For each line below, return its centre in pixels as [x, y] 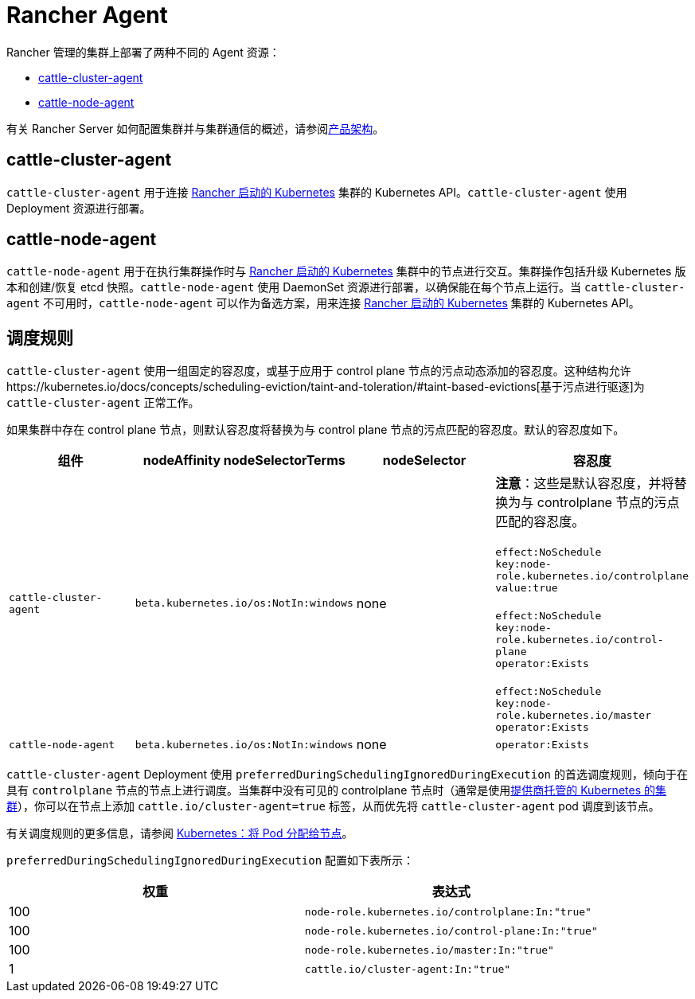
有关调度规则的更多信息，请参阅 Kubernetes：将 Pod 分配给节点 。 [180, 833]
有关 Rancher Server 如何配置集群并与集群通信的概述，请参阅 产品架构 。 [195, 128]
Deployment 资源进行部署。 [79, 208]
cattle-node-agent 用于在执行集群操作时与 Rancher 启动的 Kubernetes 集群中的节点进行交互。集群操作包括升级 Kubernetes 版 [346, 271]
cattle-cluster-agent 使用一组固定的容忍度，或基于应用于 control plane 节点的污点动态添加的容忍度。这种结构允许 [319, 371]
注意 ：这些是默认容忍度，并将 [585, 484]
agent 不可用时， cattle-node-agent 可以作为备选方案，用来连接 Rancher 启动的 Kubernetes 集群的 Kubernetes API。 [323, 303]
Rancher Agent [87, 15]
